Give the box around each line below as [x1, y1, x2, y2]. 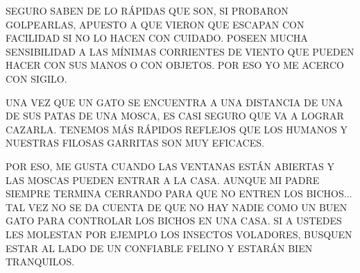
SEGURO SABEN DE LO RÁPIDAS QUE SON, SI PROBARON [6, 3, 289, 17]
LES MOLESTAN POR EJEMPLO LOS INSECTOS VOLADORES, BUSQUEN [6, 226, 352, 241]
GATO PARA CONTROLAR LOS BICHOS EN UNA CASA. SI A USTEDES [6, 213, 342, 228]
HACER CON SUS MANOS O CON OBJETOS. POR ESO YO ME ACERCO [6, 58, 344, 72]
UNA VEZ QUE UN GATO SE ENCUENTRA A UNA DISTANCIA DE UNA [6, 94, 343, 109]
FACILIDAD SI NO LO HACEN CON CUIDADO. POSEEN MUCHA [6, 31, 308, 45]
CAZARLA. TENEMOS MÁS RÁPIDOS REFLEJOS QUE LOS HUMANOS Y [6, 122, 348, 136]
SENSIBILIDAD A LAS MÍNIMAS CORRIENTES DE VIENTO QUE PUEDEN [6, 44, 354, 58]
